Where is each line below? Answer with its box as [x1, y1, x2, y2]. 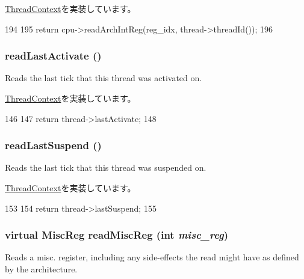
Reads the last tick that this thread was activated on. [5, 72, 202, 84]
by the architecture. [5, 263, 78, 275]
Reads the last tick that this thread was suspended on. [5, 161, 206, 174]
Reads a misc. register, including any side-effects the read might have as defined [5, 251, 299, 263]
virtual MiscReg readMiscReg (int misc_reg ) [5, 227, 229, 242]
